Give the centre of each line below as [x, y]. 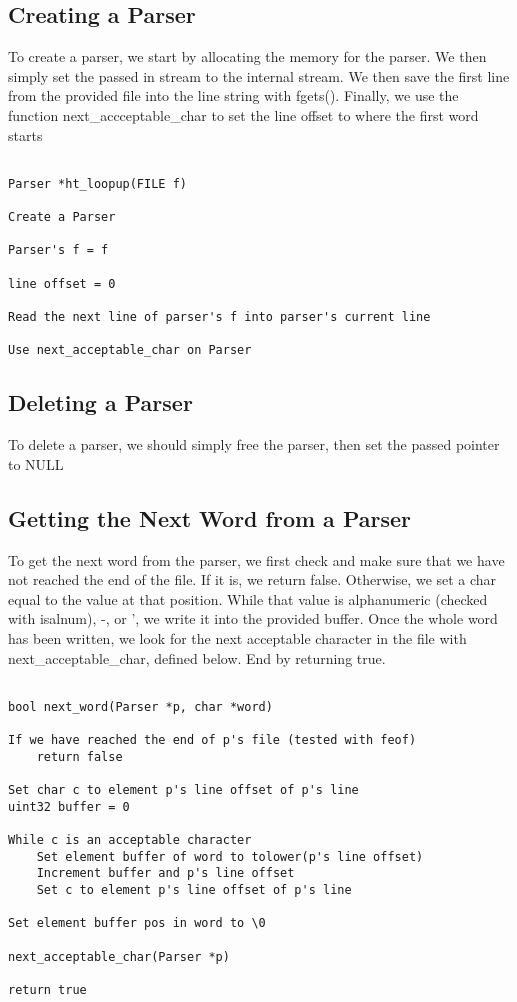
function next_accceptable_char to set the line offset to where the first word [243, 114]
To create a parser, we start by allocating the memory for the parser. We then [247, 56]
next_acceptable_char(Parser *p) [119, 956]
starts [25, 134]
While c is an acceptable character [130, 840]
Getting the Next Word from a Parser [209, 517]
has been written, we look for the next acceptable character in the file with [237, 638]
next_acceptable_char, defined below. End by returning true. [197, 657]
